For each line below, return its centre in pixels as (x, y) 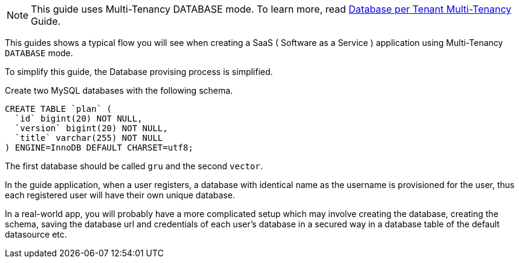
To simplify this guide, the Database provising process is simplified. (139, 72)
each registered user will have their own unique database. (120, 195)
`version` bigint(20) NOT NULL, (91, 128)
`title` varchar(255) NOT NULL (89, 138)
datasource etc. (36, 234)
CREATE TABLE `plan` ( (59, 109)
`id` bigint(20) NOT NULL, (79, 119)
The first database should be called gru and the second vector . (134, 166)
